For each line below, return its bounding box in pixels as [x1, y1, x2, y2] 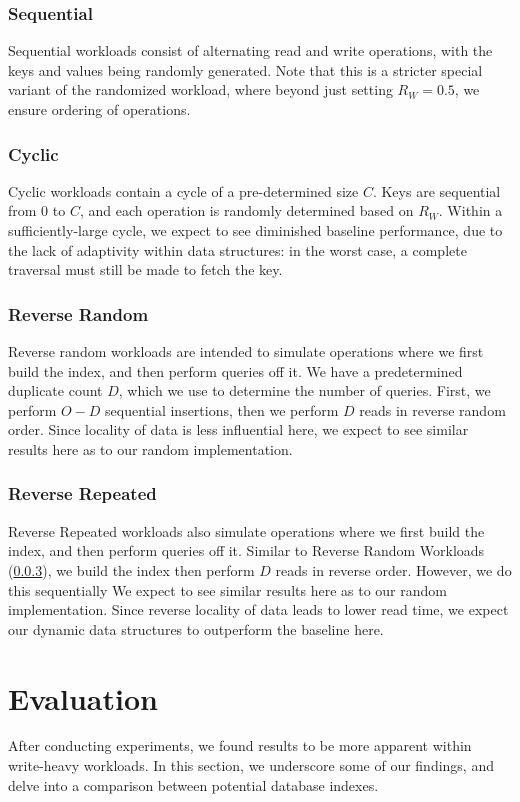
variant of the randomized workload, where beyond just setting [8, 79, 393, 100]
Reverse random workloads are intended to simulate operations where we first [8, 341, 484, 361]
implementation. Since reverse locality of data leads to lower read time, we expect [8, 599, 509, 620]
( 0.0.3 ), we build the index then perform [8, 559, 255, 580]
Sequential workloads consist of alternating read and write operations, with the [8, 40, 493, 61]
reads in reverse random [359, 399, 506, 420]
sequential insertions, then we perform [105, 399, 339, 420]
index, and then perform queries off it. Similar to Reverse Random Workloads [8, 540, 485, 561]
